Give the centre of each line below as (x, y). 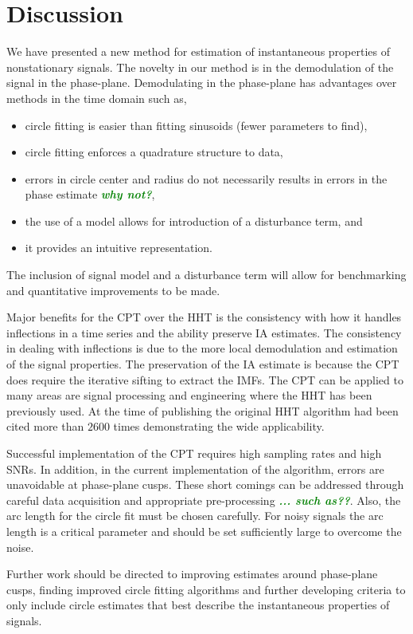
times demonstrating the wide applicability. (219, 426)
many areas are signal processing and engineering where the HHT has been (189, 395)
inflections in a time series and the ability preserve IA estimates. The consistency (204, 332)
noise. (20, 547)
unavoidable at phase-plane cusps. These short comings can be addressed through (205, 484)
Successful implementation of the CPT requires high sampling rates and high (194, 453)
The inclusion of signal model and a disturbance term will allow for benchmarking (206, 275)
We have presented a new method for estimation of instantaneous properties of (198, 51)
